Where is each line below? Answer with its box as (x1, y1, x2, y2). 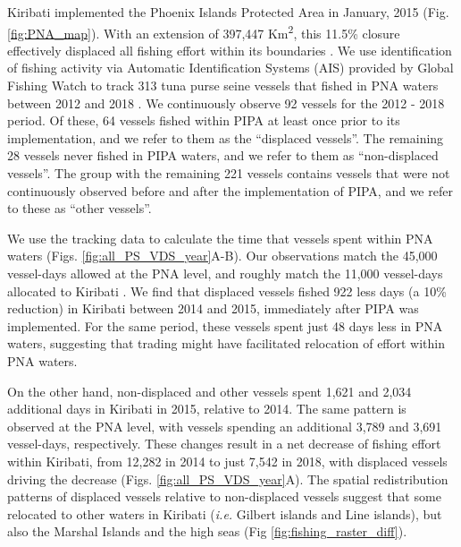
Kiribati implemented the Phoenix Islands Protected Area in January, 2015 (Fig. (7, 3, 449, 21)
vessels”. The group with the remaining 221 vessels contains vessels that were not (7, 164, 450, 182)
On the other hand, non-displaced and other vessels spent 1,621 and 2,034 (7, 381, 412, 400)
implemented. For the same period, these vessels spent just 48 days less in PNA (7, 316, 443, 335)
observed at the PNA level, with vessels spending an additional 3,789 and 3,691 (7, 416, 442, 435)
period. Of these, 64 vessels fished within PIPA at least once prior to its (7, 111, 400, 130)
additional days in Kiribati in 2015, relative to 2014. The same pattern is (7, 399, 407, 418)
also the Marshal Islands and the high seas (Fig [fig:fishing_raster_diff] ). (7, 522, 407, 541)
